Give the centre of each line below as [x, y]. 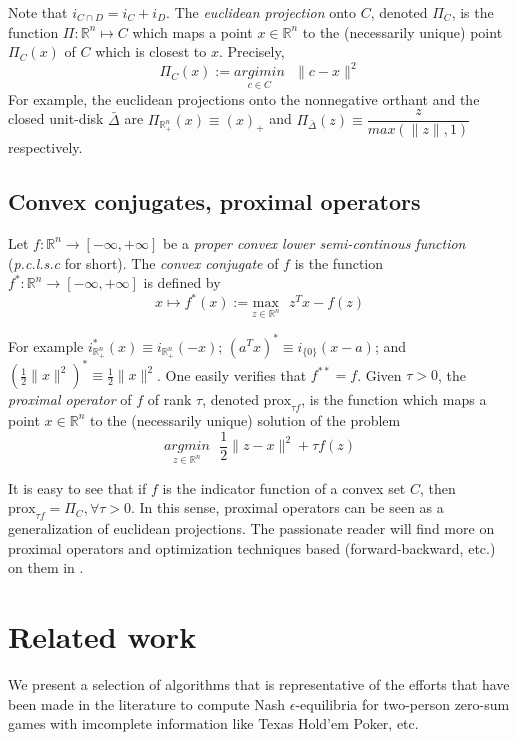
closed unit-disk [56, 118]
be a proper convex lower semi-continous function [314, 242]
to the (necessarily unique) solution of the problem [245, 419]
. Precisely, [251, 51]
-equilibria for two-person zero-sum [402, 703]
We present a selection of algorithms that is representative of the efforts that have [259, 684]
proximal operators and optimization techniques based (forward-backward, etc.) [252, 547]
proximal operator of [70, 399]
